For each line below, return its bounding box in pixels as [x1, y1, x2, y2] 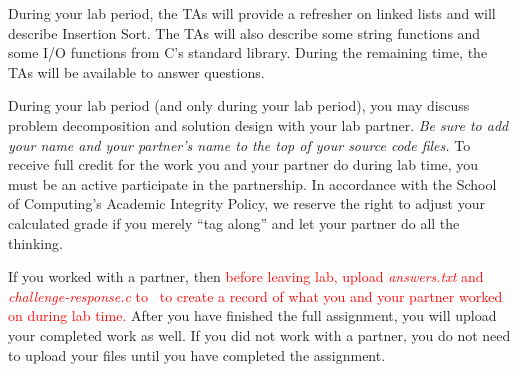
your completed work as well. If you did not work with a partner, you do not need [8, 324, 511, 345]
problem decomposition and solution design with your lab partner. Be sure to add [8, 114, 509, 135]
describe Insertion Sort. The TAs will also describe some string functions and [8, 22, 481, 43]
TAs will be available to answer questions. [8, 61, 265, 82]
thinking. [8, 232, 63, 253]
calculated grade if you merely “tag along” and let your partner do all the [8, 212, 460, 233]
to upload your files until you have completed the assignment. [8, 344, 386, 365]
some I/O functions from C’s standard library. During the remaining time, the [8, 42, 488, 63]
